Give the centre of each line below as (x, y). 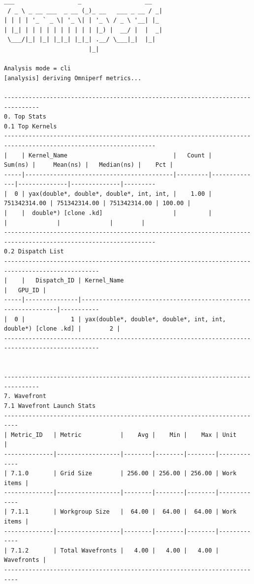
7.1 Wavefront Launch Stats (50, 406)
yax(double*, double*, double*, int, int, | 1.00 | (120, 194)
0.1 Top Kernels (31, 126)
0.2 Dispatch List (34, 252)
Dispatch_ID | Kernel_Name (80, 281)
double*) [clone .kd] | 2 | (62, 329)
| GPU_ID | (25, 290)
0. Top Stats (25, 117)
